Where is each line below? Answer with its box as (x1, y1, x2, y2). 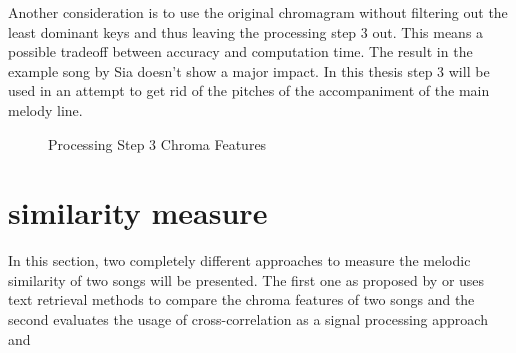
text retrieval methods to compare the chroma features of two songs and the (8, 289, 475, 310)
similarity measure (8, 192, 268, 233)
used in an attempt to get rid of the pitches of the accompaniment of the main (8, 80, 490, 101)
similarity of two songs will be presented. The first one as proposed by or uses (8, 269, 485, 290)
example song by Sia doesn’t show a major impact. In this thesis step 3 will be (8, 60, 490, 81)
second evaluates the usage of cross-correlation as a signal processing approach (8, 309, 488, 330)
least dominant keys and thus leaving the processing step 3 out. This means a (8, 21, 484, 42)
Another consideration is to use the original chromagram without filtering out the (8, 2, 508, 22)
